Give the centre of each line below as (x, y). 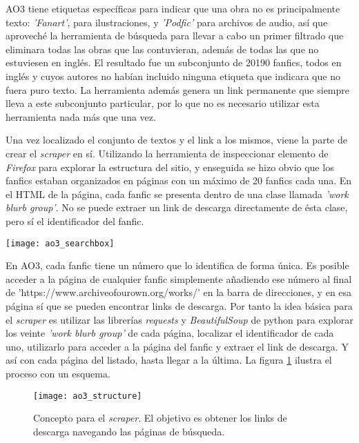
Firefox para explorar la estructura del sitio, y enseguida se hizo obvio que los (170, 167)
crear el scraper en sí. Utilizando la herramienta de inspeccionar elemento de (167, 153)
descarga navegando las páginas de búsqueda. (129, 431)
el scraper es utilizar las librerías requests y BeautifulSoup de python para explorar (179, 319)
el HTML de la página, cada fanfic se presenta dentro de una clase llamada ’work (177, 194)
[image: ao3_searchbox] (60, 243)
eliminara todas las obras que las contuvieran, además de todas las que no (162, 49)
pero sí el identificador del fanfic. (75, 220)
